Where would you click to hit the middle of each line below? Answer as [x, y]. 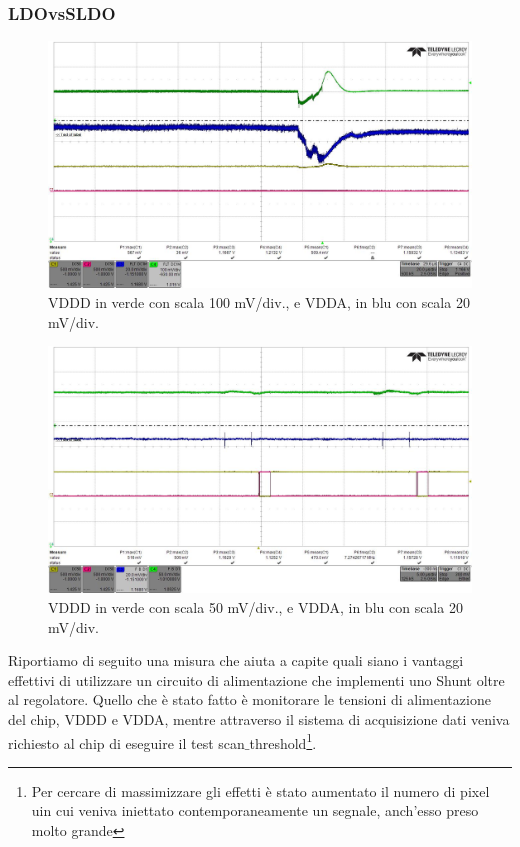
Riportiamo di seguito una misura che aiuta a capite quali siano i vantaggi [236, 660]
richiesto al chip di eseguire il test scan [126, 742]
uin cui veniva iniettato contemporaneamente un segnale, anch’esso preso [255, 810]
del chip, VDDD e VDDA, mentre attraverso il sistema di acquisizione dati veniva [259, 718]
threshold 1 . [283, 741]
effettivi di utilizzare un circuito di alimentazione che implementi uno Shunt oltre [256, 679]
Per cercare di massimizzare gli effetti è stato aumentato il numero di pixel [260, 790]
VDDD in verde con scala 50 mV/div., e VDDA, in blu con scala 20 [255, 606]
